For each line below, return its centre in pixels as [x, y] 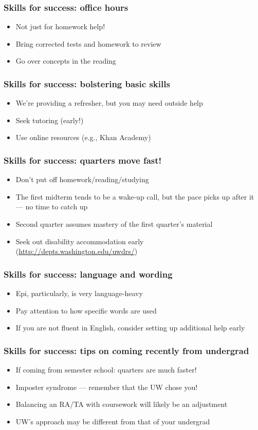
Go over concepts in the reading [66, 61]
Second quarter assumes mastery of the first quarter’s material [114, 224]
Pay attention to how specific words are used [86, 310]
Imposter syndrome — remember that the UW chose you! [107, 387]
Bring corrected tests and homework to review [88, 43]
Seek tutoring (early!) [50, 120]
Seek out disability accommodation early [80, 241]
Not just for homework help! [60, 26]
